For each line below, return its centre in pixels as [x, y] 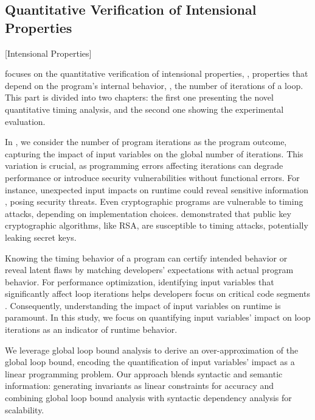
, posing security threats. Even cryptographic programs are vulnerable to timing [154, 201]
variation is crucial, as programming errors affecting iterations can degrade [144, 166]
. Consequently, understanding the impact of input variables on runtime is [143, 305]
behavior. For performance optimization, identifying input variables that [140, 281]
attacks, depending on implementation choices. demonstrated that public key [148, 213]
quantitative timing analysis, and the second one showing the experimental [144, 109]
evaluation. [25, 121]
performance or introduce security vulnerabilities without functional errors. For [152, 177]
